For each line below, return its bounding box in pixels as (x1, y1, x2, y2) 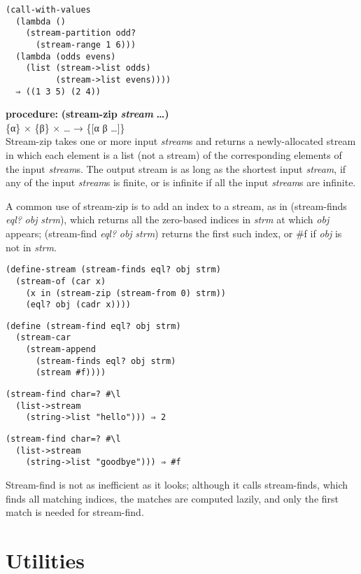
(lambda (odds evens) (15, 51, 116, 62)
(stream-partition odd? (25, 28, 136, 38)
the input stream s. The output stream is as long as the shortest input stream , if (6, 161, 346, 176)
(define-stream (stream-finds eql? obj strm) (6, 265, 221, 275)
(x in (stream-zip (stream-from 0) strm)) (25, 288, 226, 298)
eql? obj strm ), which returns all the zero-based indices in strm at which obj (6, 212, 330, 227)
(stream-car (15, 332, 71, 343)
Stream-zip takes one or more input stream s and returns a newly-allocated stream (6, 134, 356, 148)
